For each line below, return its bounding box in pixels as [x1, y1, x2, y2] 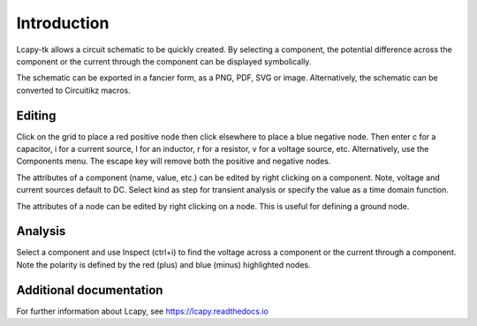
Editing [16, 108, 57, 123]
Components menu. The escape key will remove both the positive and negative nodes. [16, 155, 331, 167]
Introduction [16, 13, 110, 33]
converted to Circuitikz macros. [16, 85, 132, 95]
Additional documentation [16, 283, 163, 298]
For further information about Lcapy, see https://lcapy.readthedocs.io [16, 306, 269, 316]
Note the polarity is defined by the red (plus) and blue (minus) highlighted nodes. [16, 259, 311, 269]
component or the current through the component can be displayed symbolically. [16, 56, 312, 66]
